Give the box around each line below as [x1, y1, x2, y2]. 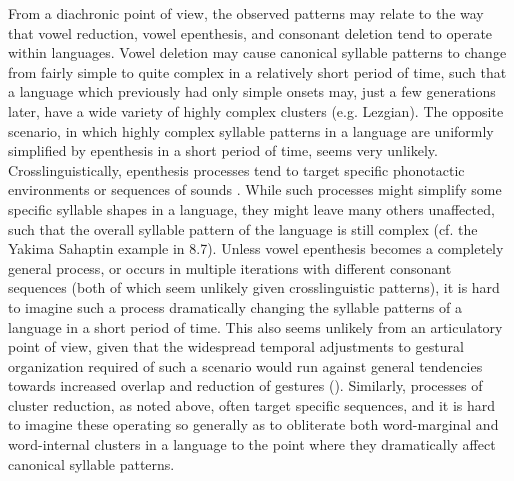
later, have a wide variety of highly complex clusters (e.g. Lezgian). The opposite [8, 100, 504, 121]
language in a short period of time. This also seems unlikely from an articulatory [8, 316, 503, 337]
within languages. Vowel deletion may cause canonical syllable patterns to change [8, 42, 507, 63]
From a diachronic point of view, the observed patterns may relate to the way [8, 3, 484, 23]
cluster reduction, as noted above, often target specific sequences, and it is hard [8, 394, 496, 415]
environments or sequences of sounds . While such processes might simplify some [8, 179, 502, 200]
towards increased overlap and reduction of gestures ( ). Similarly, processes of [8, 375, 483, 396]
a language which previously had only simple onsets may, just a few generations [8, 81, 496, 102]
